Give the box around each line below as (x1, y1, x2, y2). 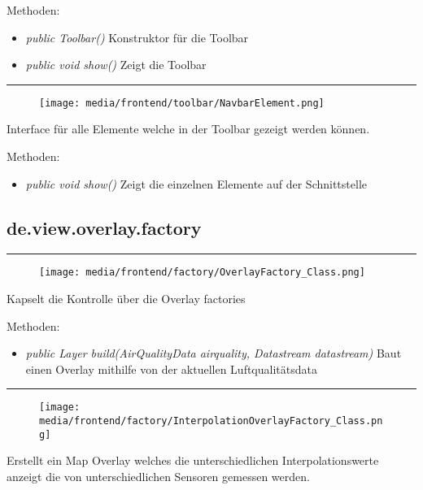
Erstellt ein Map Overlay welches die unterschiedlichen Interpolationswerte (7, 452, 379, 469)
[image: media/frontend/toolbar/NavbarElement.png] (39, 97, 325, 109)
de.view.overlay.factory (7, 215, 202, 240)
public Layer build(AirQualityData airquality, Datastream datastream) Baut (25, 345, 402, 362)
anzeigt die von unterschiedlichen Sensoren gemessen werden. (7, 468, 310, 485)
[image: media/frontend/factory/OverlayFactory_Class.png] (39, 267, 365, 279)
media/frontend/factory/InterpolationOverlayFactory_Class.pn (39, 415, 383, 427)
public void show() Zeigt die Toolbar (25, 56, 207, 73)
